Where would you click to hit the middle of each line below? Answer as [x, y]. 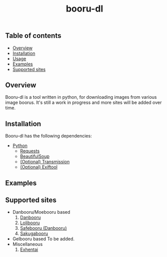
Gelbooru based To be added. [43, 239]
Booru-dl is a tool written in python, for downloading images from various [81, 97]
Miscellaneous [27, 244]
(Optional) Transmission [45, 162]
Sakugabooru [34, 234]
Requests [30, 151]
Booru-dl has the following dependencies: [49, 136]
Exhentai [29, 249]
